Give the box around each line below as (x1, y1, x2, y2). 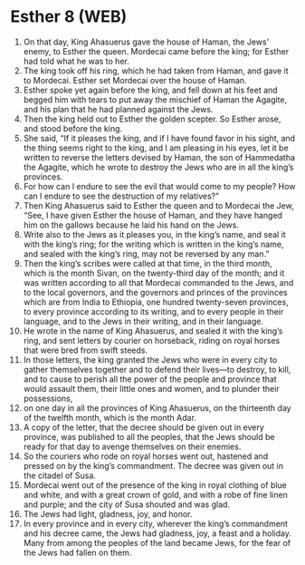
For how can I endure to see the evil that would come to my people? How (23, 180, 296, 191)
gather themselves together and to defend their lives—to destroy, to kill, (23, 364, 291, 375)
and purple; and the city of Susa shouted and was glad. (23, 499, 230, 510)
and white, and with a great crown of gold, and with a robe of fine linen (23, 489, 288, 500)
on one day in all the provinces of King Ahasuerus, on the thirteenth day (23, 402, 292, 414)
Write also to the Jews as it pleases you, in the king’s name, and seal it (23, 229, 286, 239)
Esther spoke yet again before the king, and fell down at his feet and (23, 84, 279, 95)
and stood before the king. (23, 122, 123, 133)
